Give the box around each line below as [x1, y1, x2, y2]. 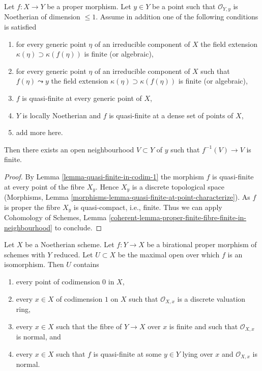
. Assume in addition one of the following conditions [96, 11, 258, 22]
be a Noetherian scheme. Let [25, 239, 114, 250]
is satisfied [4, 21, 37, 32]
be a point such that [152, 1, 216, 11]
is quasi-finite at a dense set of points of [109, 110, 234, 120]
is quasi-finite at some [93, 348, 162, 359]
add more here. [16, 127, 63, 138]
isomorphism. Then [4, 259, 64, 270]
